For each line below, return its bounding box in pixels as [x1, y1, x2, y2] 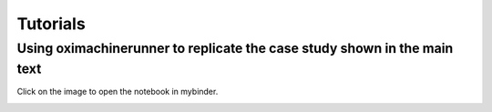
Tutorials [16, 14, 86, 34]
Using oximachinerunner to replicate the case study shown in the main [16, 40, 454, 56]
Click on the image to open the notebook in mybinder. [16, 87, 219, 97]
